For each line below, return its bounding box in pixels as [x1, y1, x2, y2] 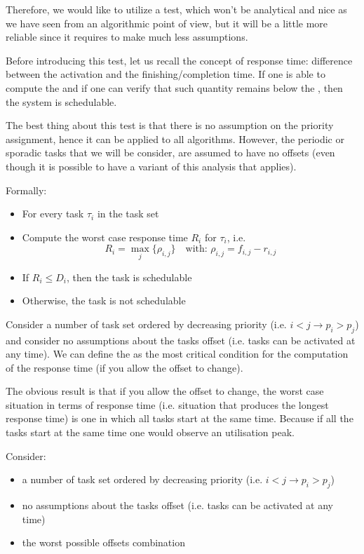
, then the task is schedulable [67, 269, 192, 284]
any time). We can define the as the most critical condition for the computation [6, 346, 349, 361]
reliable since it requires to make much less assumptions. [6, 29, 248, 44]
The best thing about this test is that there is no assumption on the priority [6, 118, 334, 133]
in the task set [97, 206, 159, 221]
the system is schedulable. [6, 94, 117, 109]
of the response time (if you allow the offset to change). [6, 360, 243, 374]
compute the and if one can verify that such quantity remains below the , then [6, 80, 343, 95]
